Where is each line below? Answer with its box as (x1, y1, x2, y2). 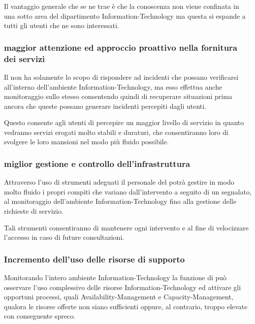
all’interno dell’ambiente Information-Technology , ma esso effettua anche (4, 81, 223, 92)
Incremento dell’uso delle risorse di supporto (4, 253, 185, 265)
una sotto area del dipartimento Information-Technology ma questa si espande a (4, 10, 246, 21)
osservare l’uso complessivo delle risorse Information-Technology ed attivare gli (4, 282, 241, 292)
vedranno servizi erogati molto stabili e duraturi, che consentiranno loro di (4, 127, 228, 137)
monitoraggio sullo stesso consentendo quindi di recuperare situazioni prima (4, 91, 232, 101)
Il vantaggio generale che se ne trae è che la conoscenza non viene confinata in (4, 1, 239, 11)
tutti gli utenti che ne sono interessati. (4, 20, 119, 31)
